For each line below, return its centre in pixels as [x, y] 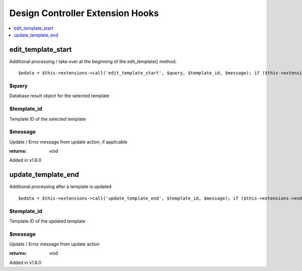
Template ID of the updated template [47, 221]
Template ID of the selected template [48, 119]
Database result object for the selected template [59, 96]
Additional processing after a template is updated [60, 187]
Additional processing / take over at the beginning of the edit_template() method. [93, 61]
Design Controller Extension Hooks [84, 13]
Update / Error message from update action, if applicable [68, 142]
